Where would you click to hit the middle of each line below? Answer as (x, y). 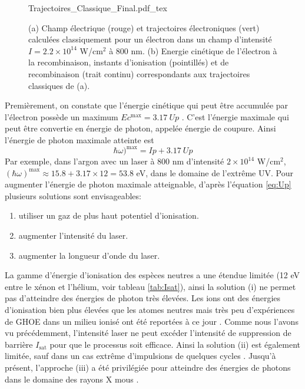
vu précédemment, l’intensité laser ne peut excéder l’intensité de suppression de (148, 333)
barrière (19, 344)
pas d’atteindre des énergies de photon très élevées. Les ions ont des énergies (143, 298)
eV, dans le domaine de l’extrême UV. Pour (215, 172)
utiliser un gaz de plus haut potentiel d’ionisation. (109, 215)
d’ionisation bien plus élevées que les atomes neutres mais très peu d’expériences (150, 309)
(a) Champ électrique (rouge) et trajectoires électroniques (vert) (144, 27)
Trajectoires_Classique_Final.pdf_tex (98, 8)
